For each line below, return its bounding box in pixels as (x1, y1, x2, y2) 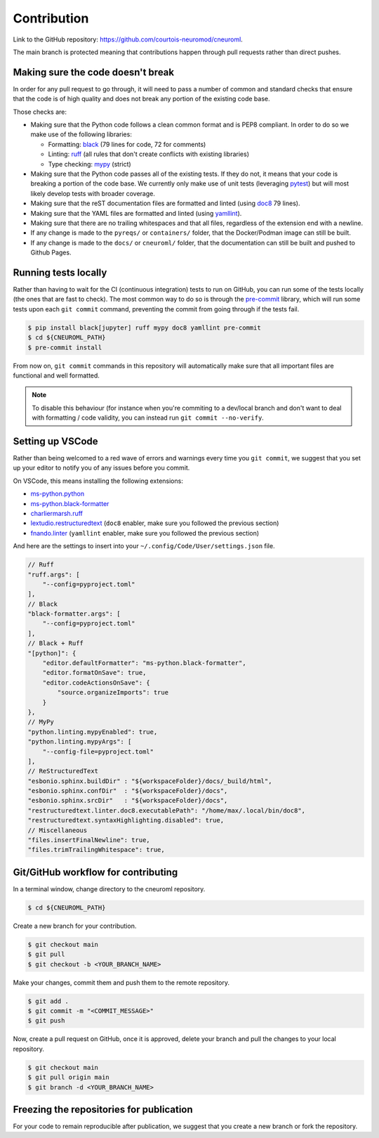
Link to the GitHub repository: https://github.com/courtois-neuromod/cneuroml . (13, 35, 244, 44)
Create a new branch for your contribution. (13, 922, 137, 930)
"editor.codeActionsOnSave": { (42, 678, 150, 687)
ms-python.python (30, 489, 84, 498)
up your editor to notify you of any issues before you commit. (13, 464, 190, 472)
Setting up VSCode (13, 435, 98, 447)
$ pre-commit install (27, 343, 102, 351)
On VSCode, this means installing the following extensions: (13, 477, 184, 485)
